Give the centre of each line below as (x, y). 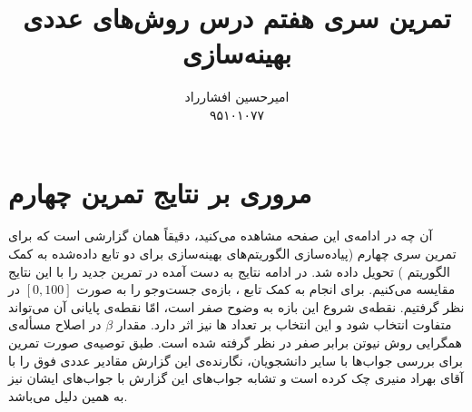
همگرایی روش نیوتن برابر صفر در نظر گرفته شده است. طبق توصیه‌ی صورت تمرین (236, 342)
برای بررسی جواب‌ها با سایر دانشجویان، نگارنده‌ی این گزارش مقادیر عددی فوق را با (236, 360)
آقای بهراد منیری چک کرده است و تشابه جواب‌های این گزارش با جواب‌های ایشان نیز (236, 378)
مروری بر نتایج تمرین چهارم (160, 192)
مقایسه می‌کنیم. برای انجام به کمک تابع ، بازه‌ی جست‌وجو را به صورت (266, 289)
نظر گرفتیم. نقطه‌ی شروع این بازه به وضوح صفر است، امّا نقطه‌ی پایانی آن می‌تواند (236, 306)
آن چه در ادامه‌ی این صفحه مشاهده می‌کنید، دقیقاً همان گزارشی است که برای (221, 235)
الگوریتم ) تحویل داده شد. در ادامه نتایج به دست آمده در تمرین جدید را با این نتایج (229, 271)
